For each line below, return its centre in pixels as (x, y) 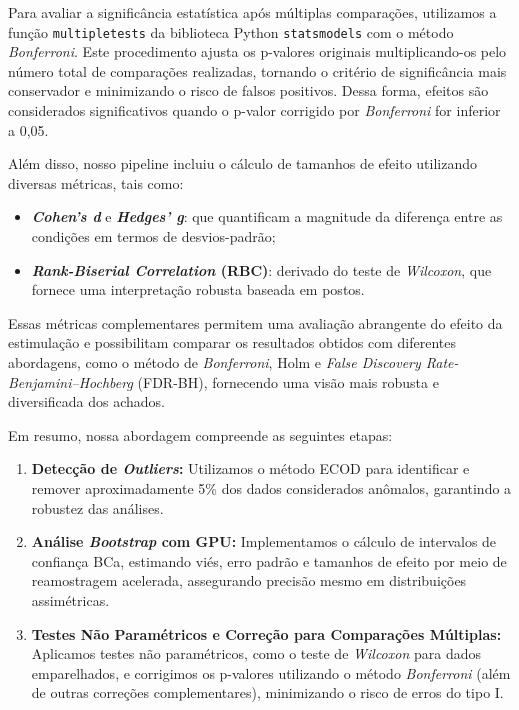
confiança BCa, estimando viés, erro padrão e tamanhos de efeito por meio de (269, 560)
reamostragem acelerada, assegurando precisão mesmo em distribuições (249, 580)
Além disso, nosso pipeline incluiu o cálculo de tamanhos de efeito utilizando (242, 163)
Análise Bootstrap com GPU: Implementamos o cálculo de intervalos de (264, 541)
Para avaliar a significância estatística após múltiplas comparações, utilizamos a (252, 12)
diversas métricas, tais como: (96, 182)
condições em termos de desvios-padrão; (153, 236)
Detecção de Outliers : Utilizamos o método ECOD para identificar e (250, 468)
